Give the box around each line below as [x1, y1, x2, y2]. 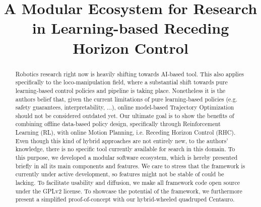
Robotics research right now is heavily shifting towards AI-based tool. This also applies [15, 69, 244, 78]
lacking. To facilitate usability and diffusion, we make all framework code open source [15, 178, 240, 187]
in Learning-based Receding [32, 18, 229, 38]
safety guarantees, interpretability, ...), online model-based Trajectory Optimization [15, 103, 234, 112]
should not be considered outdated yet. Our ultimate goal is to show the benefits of [15, 111, 234, 120]
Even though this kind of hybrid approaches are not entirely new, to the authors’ [15, 136, 228, 145]
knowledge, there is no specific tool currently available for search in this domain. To [15, 145, 235, 153]
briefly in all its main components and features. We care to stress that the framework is [15, 161, 245, 170]
